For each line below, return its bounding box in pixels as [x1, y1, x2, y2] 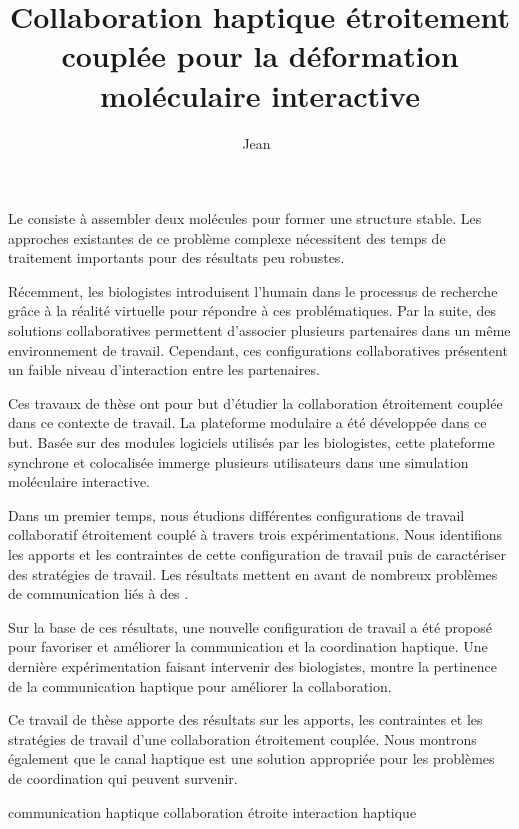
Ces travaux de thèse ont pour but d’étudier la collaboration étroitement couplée [8, 392, 503, 413]
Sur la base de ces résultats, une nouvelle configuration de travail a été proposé [8, 616, 492, 637]
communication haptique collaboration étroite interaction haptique [8, 801, 417, 822]
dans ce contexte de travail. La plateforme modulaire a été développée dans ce [8, 412, 487, 433]
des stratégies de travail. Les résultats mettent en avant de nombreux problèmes [8, 563, 498, 584]
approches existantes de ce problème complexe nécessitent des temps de [8, 227, 446, 248]
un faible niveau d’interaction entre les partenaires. [8, 359, 320, 380]
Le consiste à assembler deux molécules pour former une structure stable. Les [8, 208, 482, 229]
